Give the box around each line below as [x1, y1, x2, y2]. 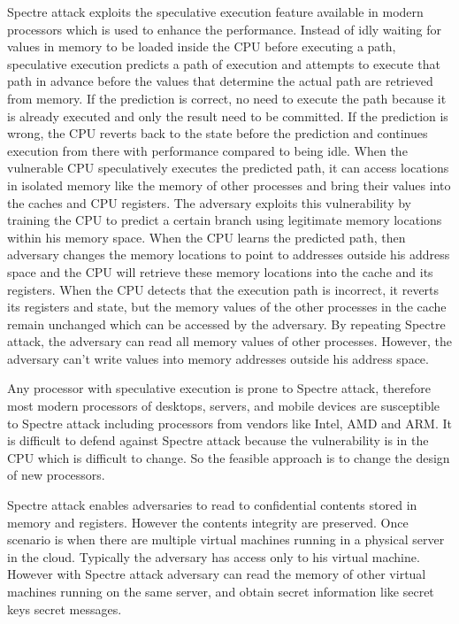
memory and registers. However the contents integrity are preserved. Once [7, 512, 409, 531]
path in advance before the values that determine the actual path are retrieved [7, 72, 433, 90]
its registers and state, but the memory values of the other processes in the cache [7, 297, 447, 316]
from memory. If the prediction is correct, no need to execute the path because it [7, 89, 447, 107]
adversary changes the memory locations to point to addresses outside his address [7, 245, 450, 264]
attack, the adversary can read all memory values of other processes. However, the [7, 332, 453, 351]
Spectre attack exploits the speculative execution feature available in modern [7, 3, 424, 20]
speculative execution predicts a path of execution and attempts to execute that [7, 54, 440, 73]
